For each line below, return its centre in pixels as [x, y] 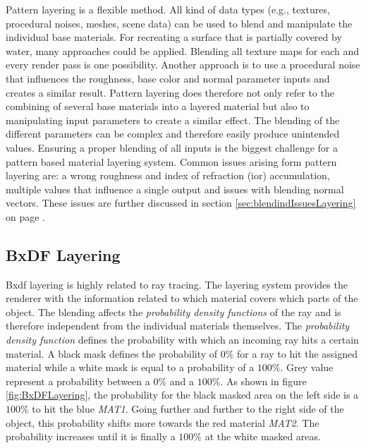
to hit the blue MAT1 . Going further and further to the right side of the [188, 409]
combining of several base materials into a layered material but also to [158, 106]
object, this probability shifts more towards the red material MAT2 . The [163, 422]
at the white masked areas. [263, 436]
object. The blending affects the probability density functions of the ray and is [173, 311]
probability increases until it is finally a [91, 436]
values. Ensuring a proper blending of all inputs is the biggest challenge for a [172, 147]
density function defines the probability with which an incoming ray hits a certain [182, 340]
